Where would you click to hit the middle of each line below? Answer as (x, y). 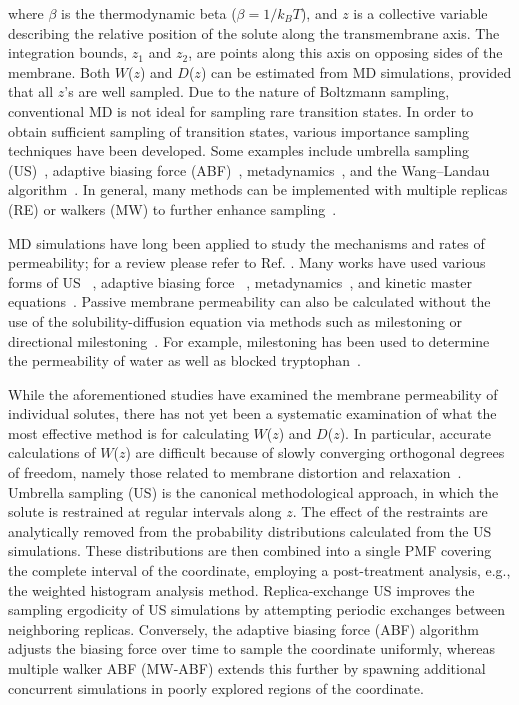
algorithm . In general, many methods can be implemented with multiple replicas (258, 189)
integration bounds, (68, 52)
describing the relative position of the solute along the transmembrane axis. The (254, 32)
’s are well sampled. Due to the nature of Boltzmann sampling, (257, 91)
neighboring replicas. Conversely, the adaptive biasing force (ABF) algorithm (244, 628)
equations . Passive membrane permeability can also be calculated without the (249, 301)
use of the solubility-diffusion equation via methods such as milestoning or (235, 320)
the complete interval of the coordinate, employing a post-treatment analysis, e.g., (259, 570)
